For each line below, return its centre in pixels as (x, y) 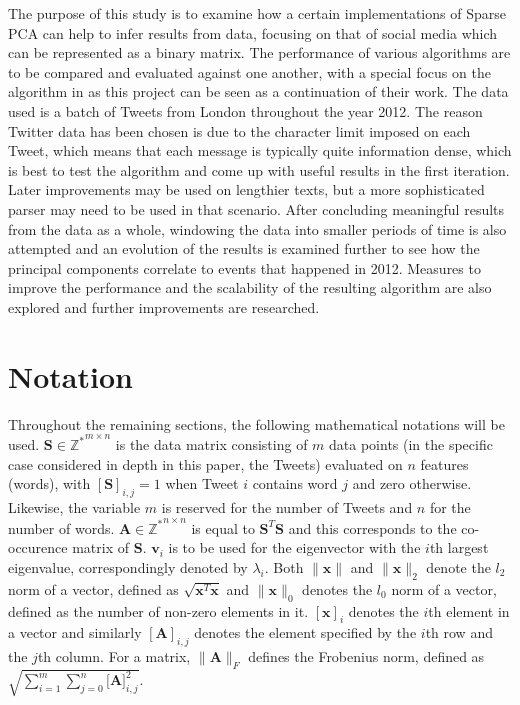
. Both (284, 566)
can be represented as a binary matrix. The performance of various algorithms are (259, 52)
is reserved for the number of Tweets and (287, 507)
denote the (458, 566)
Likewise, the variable (74, 507)
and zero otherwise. (412, 483)
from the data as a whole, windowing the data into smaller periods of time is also (257, 228)
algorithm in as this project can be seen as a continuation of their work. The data (258, 91)
